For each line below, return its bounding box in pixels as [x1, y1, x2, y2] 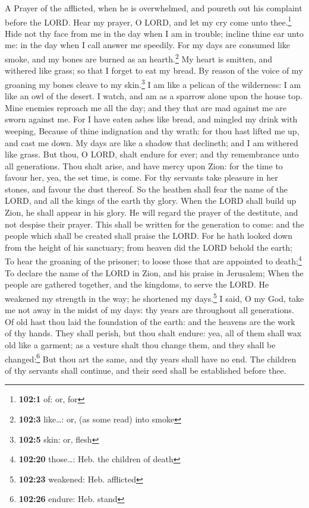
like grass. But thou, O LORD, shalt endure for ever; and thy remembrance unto [5, 148, 299, 160]
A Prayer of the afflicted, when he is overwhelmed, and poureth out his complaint [5, 2, 302, 14]
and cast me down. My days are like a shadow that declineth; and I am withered [5, 136, 298, 149]
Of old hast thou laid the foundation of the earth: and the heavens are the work [5, 315, 295, 327]
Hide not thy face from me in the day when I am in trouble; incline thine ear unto [5, 27, 304, 39]
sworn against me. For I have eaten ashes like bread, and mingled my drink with [5, 113, 298, 125]
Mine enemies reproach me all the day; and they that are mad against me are [5, 101, 287, 113]
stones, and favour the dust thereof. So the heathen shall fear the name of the [5, 182, 288, 195]
